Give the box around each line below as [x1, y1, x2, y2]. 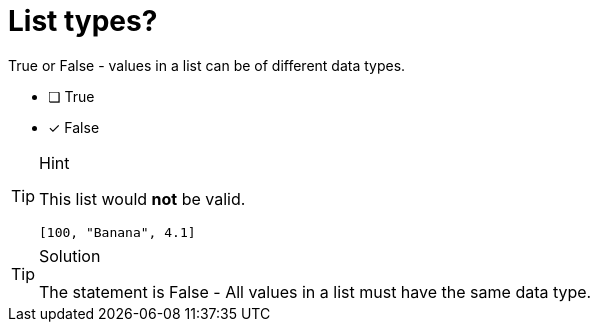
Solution [39, 245, 101, 266]
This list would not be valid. [39, 188, 246, 209]
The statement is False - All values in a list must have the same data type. [39, 281, 592, 302]
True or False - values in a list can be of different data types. [8, 56, 406, 74]
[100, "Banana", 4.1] [39, 224, 196, 240]
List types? [8, 4, 158, 38]
